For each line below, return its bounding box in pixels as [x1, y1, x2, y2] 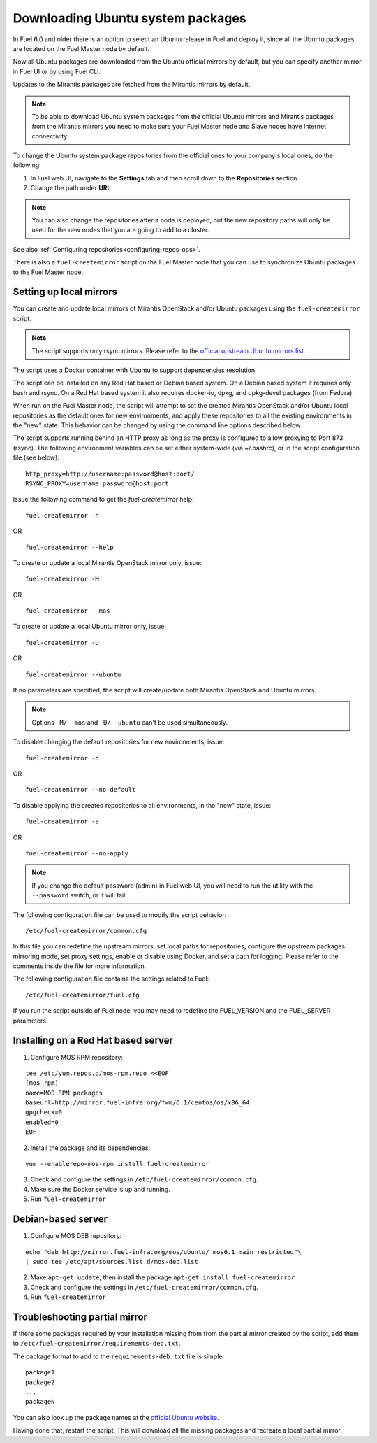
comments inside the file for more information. [13, 962, 147, 970]
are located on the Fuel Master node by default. [13, 44, 150, 52]
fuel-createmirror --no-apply [25, 849, 129, 857]
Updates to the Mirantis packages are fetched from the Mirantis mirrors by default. [13, 80, 251, 89]
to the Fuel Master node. [13, 268, 84, 276]
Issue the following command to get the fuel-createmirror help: [13, 495, 195, 504]
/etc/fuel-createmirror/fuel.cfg [25, 990, 140, 999]
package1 [25, 1368, 55, 1377]
